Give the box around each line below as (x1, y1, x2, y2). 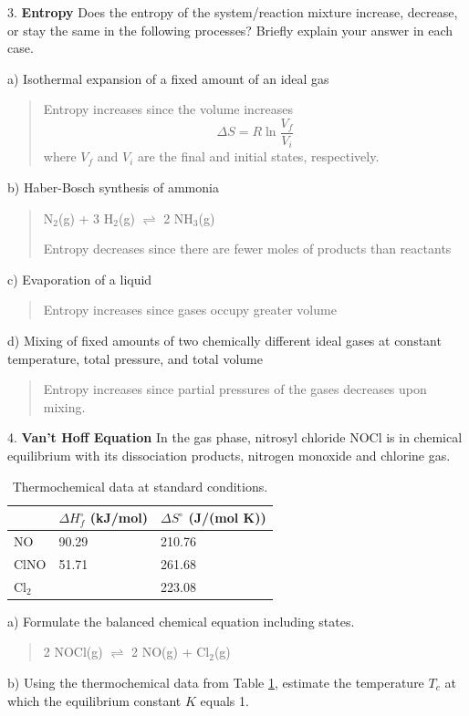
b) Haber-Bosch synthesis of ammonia (7, 178, 219, 197)
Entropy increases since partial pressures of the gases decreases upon (43, 379, 427, 399)
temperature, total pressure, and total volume (7, 348, 263, 368)
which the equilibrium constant (7, 690, 182, 710)
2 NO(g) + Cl (131, 642, 210, 661)
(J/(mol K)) (188, 508, 266, 527)
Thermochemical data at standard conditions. (12, 476, 268, 495)
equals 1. (200, 690, 249, 710)
